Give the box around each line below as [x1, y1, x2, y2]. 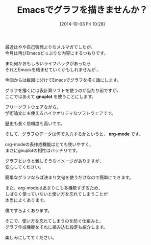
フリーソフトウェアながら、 [5, 104, 61, 110]
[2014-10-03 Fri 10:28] [59, 21, 105, 27]
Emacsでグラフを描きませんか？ [17, 4, 148, 16]
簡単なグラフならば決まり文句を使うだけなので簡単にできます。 [5, 174, 134, 180]
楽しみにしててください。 [5, 234, 57, 240]
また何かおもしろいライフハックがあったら [5, 60, 91, 66]
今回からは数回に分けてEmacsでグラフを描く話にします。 [5, 77, 122, 83]
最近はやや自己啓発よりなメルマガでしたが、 [5, 44, 96, 49]
